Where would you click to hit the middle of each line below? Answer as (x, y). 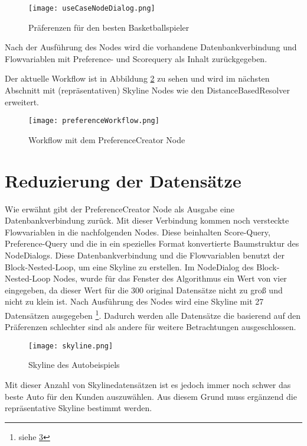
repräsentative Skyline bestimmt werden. (79, 408)
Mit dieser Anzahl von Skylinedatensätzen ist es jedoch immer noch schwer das (148, 385)
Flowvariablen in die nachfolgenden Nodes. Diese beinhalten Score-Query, (138, 232)
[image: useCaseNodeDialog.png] (92, 8)
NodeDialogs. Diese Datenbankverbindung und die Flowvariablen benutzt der (145, 255)
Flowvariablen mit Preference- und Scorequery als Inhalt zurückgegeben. (136, 58)
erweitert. (22, 101)
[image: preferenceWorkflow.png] (94, 121)
